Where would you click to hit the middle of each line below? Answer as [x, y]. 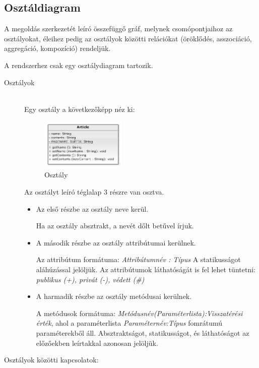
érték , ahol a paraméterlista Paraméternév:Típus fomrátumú [129, 323]
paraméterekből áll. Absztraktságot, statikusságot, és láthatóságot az [143, 333]
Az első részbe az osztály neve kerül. [92, 208]
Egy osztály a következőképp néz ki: [80, 109]
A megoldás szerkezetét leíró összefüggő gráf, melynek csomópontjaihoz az [118, 28]
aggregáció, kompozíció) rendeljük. [57, 48]
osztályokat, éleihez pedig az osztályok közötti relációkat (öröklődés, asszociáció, [128, 38]
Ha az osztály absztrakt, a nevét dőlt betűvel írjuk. [115, 226]
